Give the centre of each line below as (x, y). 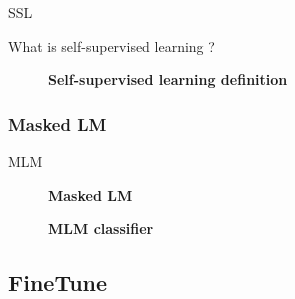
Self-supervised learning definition (168, 79)
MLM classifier (101, 228)
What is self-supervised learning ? (111, 45)
